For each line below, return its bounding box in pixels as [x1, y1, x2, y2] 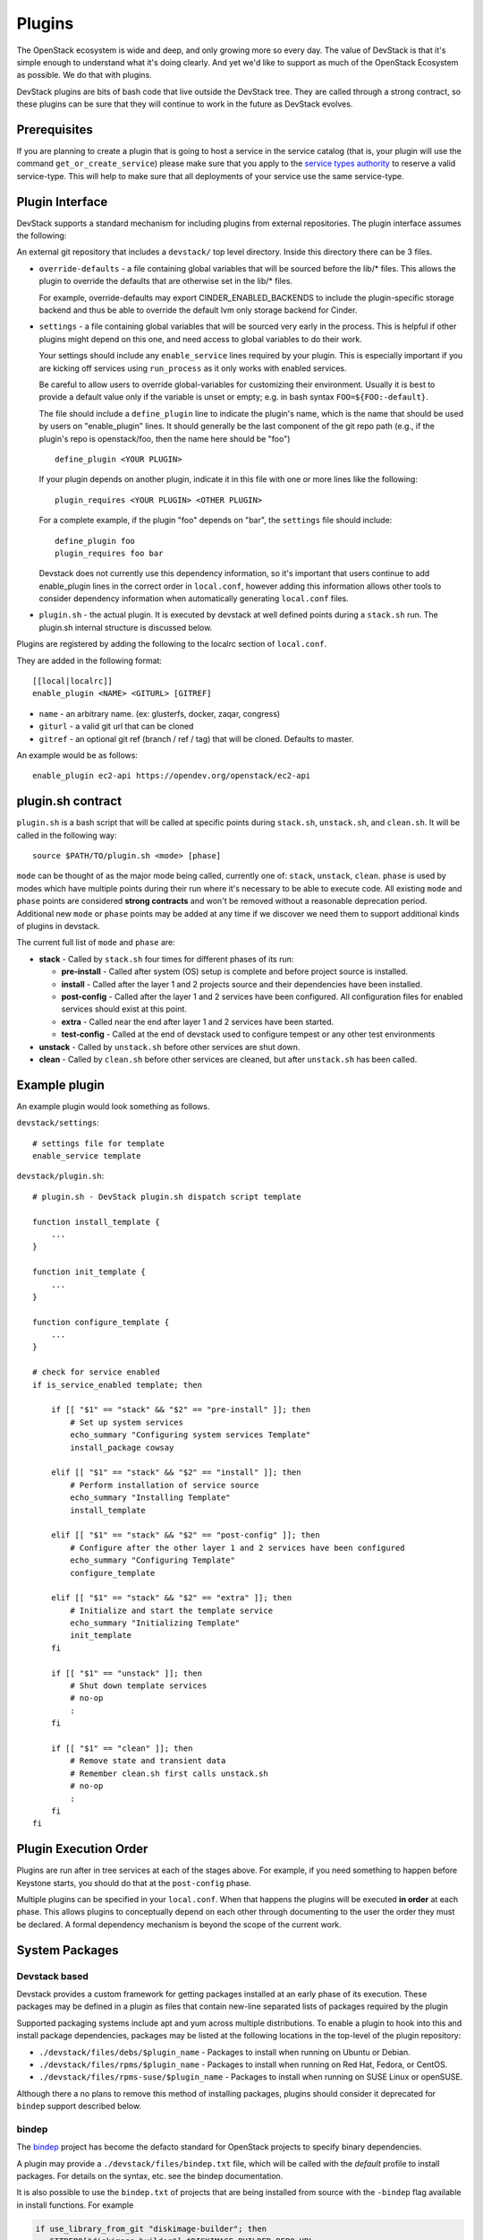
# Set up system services [70, 1417, 183, 1427]
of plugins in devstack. [16, 921, 100, 932]
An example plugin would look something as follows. [16, 1100, 210, 1111]
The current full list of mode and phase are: [16, 937, 176, 948]
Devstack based [16, 1969, 89, 1982]
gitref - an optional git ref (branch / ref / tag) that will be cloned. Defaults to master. [38, 733, 354, 744]
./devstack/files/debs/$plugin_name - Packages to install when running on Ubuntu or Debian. [38, 2046, 411, 2057]
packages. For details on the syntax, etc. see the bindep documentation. [16, 2170, 284, 2181]
